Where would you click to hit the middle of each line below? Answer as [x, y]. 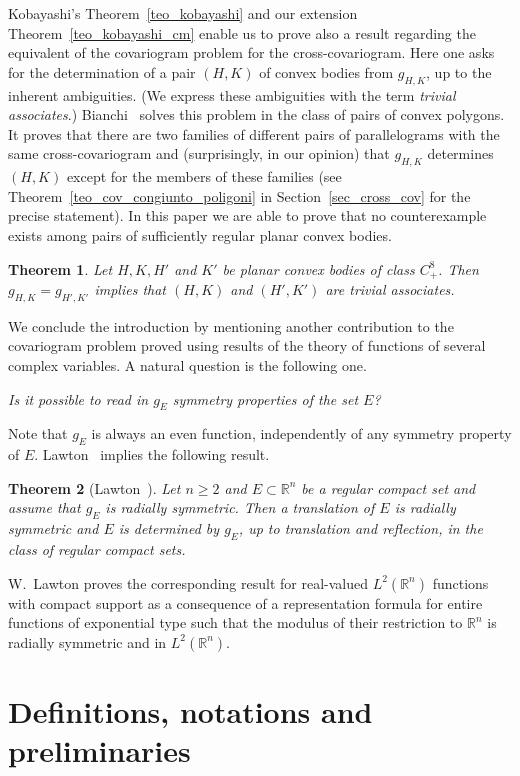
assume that [44, 507]
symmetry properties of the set [265, 398]
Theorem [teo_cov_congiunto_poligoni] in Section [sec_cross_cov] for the [239, 195]
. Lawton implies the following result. [152, 454]
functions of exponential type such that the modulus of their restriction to [235, 622]
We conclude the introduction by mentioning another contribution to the [231, 325]
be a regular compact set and [388, 487]
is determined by [169, 528]
